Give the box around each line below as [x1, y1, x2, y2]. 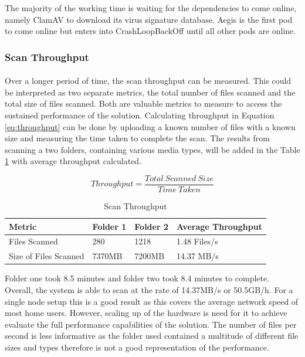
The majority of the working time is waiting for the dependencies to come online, [5, 2, 297, 13]
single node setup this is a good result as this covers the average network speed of [5, 295, 299, 307]
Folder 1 [92, 220, 127, 232]
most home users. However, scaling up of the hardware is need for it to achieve [5, 307, 287, 319]
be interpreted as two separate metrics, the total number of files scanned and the [5, 86, 296, 98]
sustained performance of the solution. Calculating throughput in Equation [5, 109, 274, 121]
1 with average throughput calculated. [5, 155, 142, 167]
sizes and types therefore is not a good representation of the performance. [5, 341, 269, 353]
